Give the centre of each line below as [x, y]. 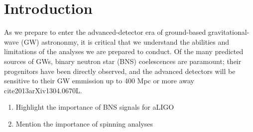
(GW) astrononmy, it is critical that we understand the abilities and [125, 41]
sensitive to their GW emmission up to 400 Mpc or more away [99, 81]
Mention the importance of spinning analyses [84, 123]
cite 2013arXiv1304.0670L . [43, 90]
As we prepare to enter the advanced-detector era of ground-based [105, 32]
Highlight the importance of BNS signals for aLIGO [95, 107]
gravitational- [229, 32]
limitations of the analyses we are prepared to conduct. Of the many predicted [124, 51]
